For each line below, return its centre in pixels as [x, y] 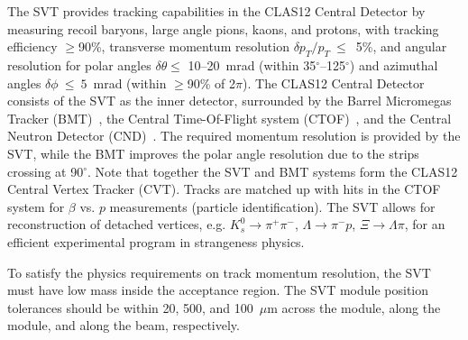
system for [36, 206]
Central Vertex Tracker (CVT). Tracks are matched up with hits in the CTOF [224, 189]
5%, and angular [401, 46]
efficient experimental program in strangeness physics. [156, 241]
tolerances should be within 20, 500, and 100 [130, 307]
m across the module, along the [354, 307]
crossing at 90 [46, 171]
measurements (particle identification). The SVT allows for [272, 206]
